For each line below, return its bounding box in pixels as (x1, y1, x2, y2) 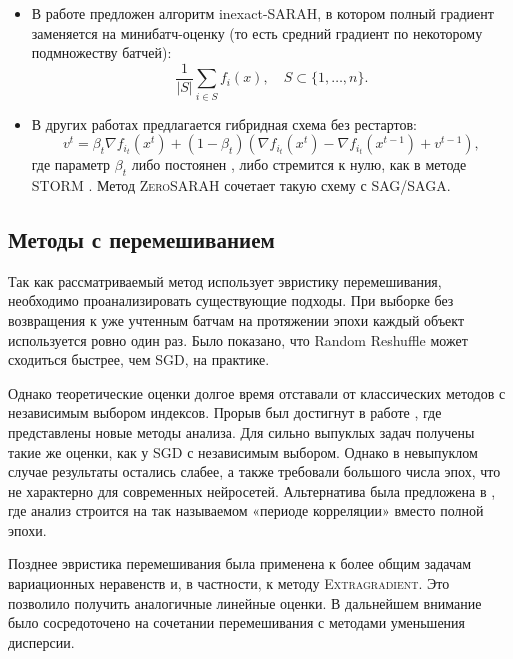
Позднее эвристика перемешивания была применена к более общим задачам (8, 553, 472, 574)
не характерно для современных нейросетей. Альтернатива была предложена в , (8, 480, 496, 501)
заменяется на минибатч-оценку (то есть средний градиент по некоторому (31, 22, 483, 43)
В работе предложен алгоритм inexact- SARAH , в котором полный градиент (31, 3, 494, 23)
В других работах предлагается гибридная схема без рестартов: (31, 113, 417, 134)
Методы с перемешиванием (8, 223, 275, 254)
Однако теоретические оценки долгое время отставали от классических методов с (8, 382, 506, 403)
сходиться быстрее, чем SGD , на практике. (8, 349, 270, 370)
